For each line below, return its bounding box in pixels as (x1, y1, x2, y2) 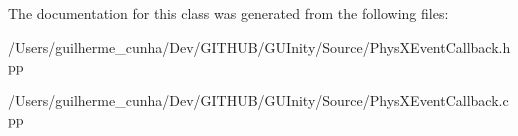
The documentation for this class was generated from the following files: (8, 3, 449, 23)
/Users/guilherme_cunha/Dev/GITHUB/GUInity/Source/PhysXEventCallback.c (8, 89, 509, 110)
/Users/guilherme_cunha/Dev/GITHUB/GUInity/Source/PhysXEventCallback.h (8, 36, 511, 57)
